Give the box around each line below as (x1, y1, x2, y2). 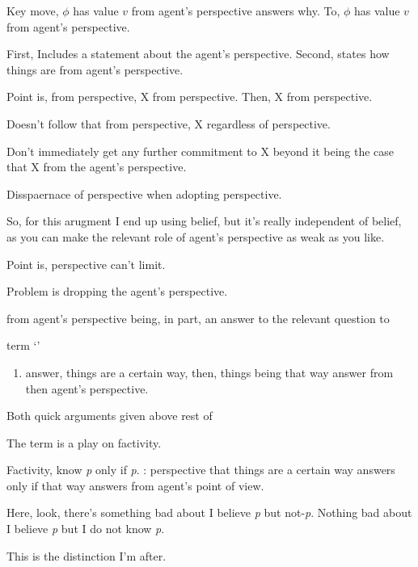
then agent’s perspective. (25, 380, 149, 397)
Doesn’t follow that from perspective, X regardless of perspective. (6, 115, 331, 132)
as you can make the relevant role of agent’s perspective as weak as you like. (6, 228, 385, 245)
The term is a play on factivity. (6, 434, 162, 451)
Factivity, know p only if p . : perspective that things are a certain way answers (6, 461, 395, 478)
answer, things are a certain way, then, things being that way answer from (25, 363, 394, 380)
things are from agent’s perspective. (6, 61, 184, 78)
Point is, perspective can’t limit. (6, 255, 166, 272)
